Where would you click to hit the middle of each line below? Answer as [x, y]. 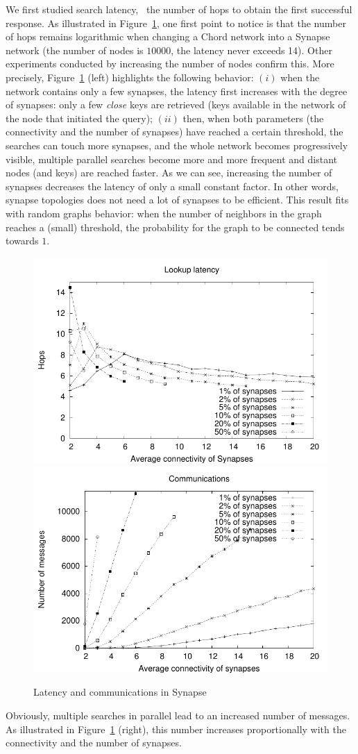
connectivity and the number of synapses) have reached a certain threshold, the [174, 132]
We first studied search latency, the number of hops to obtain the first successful [179, 9]
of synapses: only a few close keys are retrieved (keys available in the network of [176, 104]
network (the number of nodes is [75, 50]
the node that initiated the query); [79, 118]
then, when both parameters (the [253, 118]
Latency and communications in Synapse [120, 692]
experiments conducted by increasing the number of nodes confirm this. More [170, 64]
